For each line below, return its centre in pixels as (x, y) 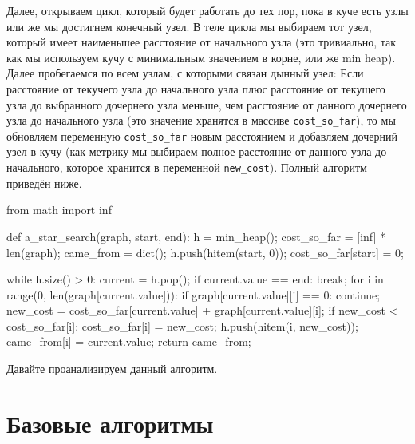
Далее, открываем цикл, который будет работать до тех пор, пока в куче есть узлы (207, 10)
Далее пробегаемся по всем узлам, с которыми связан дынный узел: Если (185, 73)
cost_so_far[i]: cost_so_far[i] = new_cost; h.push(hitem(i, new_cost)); (182, 325)
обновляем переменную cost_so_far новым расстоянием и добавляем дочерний (202, 135)
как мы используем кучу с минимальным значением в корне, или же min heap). (201, 57)
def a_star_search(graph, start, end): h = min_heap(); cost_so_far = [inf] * (196, 236)
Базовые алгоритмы (110, 423)
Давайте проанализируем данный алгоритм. (112, 369)
